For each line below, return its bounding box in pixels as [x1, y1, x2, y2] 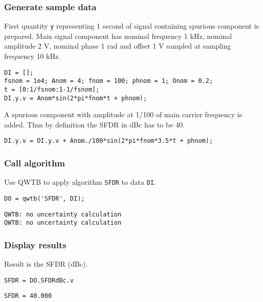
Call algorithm [4, 157, 65, 169]
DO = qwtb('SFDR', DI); [4, 195, 85, 202]
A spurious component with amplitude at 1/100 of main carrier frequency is [4, 109, 243, 120]
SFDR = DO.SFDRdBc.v [4, 276, 74, 284]
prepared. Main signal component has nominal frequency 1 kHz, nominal [4, 30, 232, 41]
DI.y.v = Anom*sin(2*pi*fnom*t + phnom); [4, 94, 147, 102]
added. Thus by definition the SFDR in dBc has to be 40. [4, 119, 185, 130]
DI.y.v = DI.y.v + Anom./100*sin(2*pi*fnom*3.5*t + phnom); [4, 137, 213, 145]
